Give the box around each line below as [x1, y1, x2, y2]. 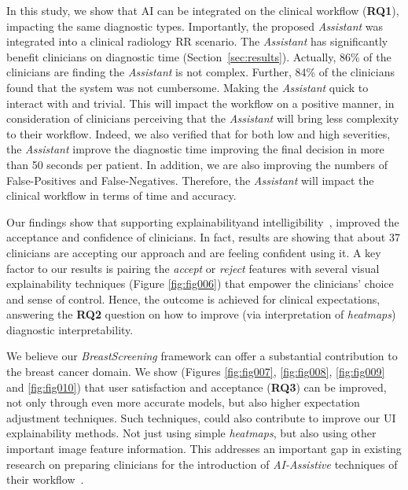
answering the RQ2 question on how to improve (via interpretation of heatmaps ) [6, 306, 396, 322]
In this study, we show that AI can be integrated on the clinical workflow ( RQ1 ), [6, 2, 399, 18]
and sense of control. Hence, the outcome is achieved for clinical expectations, [6, 290, 380, 307]
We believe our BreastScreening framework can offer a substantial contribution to [6, 348, 398, 364]
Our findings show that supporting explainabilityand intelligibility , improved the [6, 213, 399, 230]
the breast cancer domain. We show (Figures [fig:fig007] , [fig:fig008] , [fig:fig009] [6, 363, 385, 380]
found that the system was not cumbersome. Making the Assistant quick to [6, 79, 369, 95]
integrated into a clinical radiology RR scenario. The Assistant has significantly [6, 33, 388, 50]
